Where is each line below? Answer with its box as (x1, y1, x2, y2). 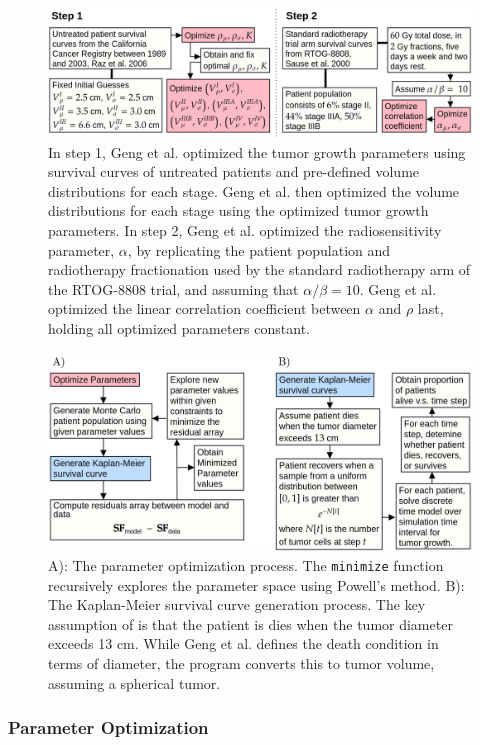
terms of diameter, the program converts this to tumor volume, (48, 652, 435, 673)
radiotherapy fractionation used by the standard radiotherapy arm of (48, 259, 471, 280)
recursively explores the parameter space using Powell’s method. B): (48, 574, 465, 595)
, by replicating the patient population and (127, 239, 391, 260)
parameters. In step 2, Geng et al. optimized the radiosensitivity (48, 219, 442, 240)
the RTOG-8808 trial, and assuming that (48, 278, 299, 299)
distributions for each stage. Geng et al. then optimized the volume (48, 180, 460, 201)
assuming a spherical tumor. (48, 672, 221, 693)
